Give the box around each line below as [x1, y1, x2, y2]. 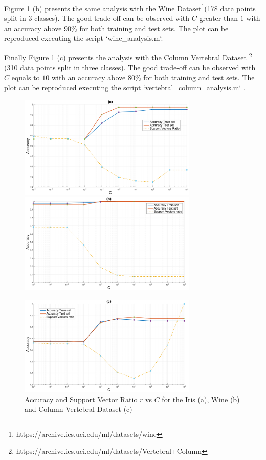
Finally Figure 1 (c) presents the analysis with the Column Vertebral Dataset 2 [4, 51, 252, 62]
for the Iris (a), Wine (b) [162, 393, 240, 404]
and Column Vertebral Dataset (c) [25, 404, 132, 414]
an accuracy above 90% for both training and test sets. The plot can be [4, 23, 229, 33]
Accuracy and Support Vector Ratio [25, 393, 138, 404]
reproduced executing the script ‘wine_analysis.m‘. [4, 33, 163, 44]
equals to [11, 72, 40, 82]
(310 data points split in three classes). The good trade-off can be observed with [4, 62, 256, 73]
